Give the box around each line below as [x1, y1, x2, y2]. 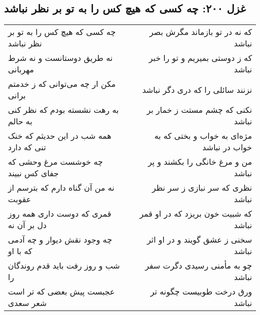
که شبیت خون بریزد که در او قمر [139, 208, 252, 220]
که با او [8, 245, 32, 257]
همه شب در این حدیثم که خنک [8, 130, 111, 142]
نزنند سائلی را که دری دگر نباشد [142, 83, 252, 95]
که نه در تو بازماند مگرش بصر [149, 26, 252, 38]
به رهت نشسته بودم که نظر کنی [8, 104, 119, 116]
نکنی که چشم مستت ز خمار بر [146, 104, 252, 116]
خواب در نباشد [202, 141, 252, 153]
